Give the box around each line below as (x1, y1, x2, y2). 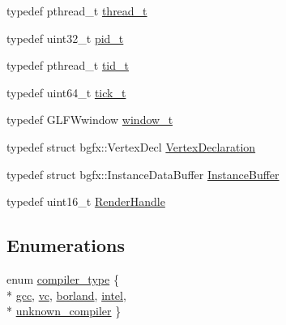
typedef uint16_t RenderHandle (6, 193, 165, 210)
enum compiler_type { (6, 270, 119, 287)
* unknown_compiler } (6, 302, 122, 319)
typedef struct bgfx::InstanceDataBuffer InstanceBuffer (6, 165, 280, 182)
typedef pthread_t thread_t (6, 2, 147, 19)
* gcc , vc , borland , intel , (6, 286, 126, 303)
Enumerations (6, 233, 126, 258)
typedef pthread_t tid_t (6, 57, 129, 74)
